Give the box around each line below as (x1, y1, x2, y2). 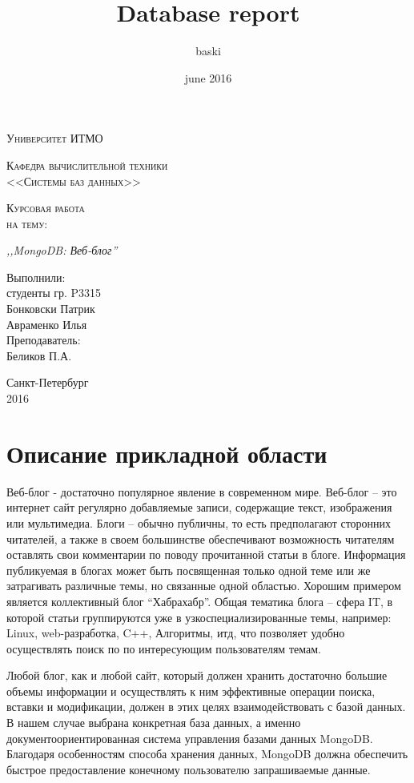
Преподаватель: (6, 331, 81, 348)
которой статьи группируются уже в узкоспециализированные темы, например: (6, 608, 392, 625)
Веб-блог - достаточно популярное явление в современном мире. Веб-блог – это (6, 483, 397, 500)
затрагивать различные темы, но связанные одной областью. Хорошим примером (6, 577, 401, 594)
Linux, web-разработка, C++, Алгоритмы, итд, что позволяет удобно (6, 624, 345, 641)
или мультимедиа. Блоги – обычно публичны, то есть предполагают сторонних (6, 514, 392, 531)
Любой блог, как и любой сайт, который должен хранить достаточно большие (6, 667, 388, 684)
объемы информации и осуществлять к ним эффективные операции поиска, (6, 682, 376, 699)
